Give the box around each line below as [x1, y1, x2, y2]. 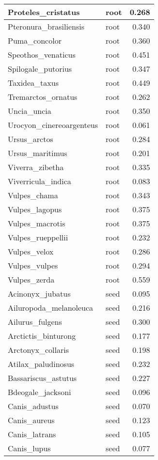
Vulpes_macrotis [8, 218, 65, 229]
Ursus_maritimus [8, 147, 67, 159]
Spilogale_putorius [8, 63, 72, 74]
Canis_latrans [8, 428, 56, 440]
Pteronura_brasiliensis [8, 21, 84, 32]
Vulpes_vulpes [8, 260, 58, 271]
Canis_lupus [8, 443, 51, 454]
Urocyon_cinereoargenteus [8, 119, 98, 130]
